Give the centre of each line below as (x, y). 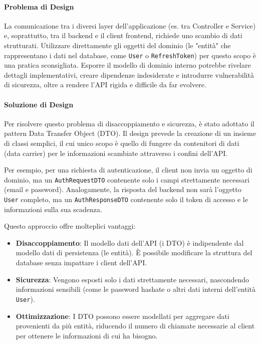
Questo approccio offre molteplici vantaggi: (70, 226)
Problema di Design (39, 6)
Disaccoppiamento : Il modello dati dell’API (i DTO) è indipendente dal (130, 242)
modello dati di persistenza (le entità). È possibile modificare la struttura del (134, 252)
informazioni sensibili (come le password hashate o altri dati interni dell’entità (136, 289)
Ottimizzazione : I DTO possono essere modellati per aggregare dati (122, 316)
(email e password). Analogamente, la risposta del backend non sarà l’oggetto (123, 189)
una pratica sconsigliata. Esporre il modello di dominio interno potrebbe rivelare (127, 65)
